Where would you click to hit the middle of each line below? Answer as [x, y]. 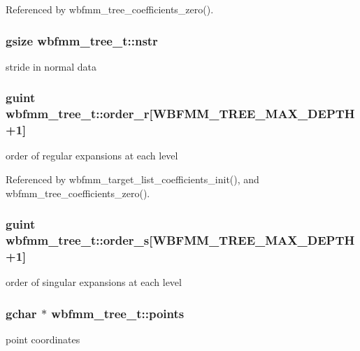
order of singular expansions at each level [94, 282]
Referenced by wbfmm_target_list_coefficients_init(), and [132, 179]
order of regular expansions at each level [92, 156]
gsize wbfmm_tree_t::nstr [82, 40]
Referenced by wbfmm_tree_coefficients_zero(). [110, 9]
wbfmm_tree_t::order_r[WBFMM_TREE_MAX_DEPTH [180, 114]
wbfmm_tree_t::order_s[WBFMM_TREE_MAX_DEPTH [180, 240]
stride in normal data [51, 66]
